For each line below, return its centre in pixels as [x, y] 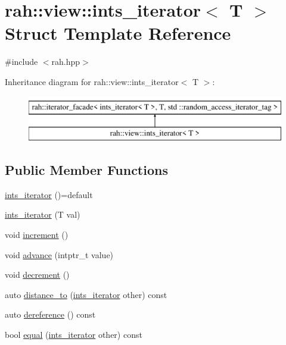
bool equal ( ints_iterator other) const [74, 335]
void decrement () [37, 275]
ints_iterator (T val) [43, 214]
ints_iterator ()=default [49, 194]
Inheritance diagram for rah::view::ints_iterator [92, 81]
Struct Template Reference [118, 33]
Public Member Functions [86, 170]
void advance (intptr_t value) [59, 254]
